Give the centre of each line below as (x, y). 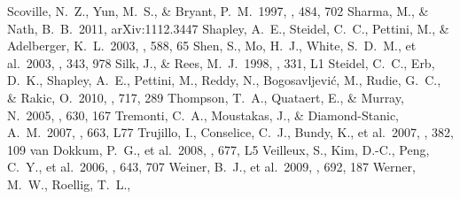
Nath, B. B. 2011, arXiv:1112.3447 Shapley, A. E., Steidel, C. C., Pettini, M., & (228, 28)
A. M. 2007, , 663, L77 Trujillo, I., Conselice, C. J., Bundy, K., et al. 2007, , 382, (230, 132)
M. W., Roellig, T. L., (69, 184)
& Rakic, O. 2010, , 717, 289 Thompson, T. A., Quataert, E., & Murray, (206, 97)
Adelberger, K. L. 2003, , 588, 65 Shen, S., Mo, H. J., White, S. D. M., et (212, 46)
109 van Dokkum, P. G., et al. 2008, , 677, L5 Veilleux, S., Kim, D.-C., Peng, (218, 149)
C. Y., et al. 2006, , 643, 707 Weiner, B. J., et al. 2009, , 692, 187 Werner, (211, 167)
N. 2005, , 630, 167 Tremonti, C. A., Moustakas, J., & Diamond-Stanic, (203, 115)
